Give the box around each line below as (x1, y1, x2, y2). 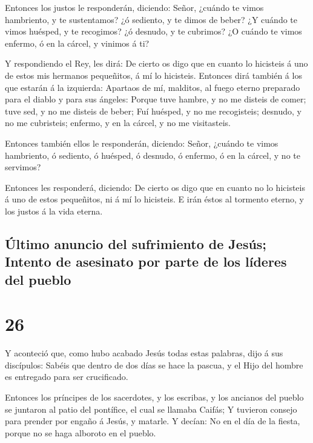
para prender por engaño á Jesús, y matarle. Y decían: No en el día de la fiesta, (5, 415, 300, 427)
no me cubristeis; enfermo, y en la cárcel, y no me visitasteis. (5, 116, 231, 129)
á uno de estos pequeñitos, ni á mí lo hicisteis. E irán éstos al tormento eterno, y (5, 193, 304, 205)
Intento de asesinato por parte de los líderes (5, 252, 287, 271)
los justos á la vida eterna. (5, 204, 103, 217)
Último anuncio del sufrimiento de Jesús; (5, 234, 267, 253)
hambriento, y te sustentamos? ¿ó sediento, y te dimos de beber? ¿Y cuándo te (5, 13, 298, 25)
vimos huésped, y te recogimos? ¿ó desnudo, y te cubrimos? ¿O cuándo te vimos (5, 25, 302, 38)
